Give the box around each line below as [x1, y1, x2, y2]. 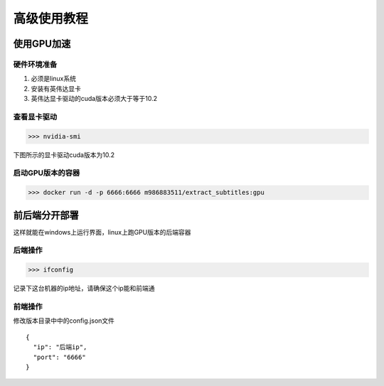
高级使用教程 [13, 11, 89, 26]
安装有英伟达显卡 [31, 84, 81, 92]
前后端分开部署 [13, 209, 79, 221]
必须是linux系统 [31, 75, 76, 83]
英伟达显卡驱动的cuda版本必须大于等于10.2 [31, 95, 158, 103]
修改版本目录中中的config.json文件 [13, 316, 115, 325]
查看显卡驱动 [13, 112, 58, 122]
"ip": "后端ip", [33, 343, 87, 351]
